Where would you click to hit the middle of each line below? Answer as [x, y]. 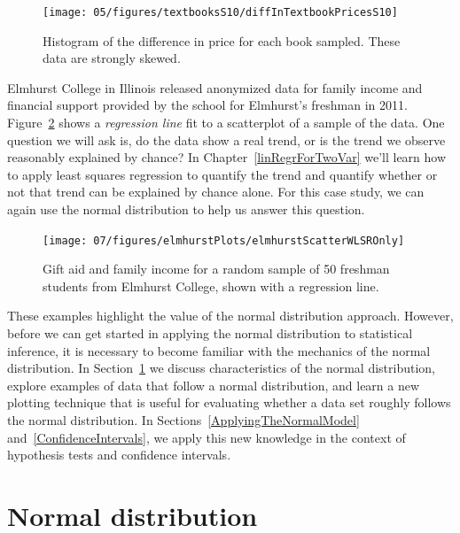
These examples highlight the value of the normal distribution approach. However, [230, 316]
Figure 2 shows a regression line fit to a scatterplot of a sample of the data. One [226, 123]
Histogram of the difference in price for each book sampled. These [222, 40]
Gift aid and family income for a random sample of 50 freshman [216, 269]
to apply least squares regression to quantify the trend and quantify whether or [222, 174]
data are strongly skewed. [112, 58]
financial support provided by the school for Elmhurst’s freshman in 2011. [207, 105]
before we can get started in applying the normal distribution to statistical [210, 333]
